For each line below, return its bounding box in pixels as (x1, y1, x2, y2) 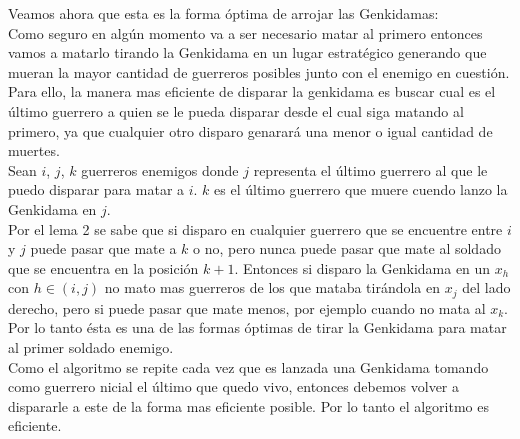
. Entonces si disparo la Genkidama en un (234, 257, 491, 278)
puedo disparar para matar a (8, 179, 185, 200)
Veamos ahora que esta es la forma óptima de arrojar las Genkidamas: (8, 3, 439, 23)
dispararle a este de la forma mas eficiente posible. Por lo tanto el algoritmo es (8, 395, 489, 416)
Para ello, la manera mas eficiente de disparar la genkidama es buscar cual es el (8, 81, 496, 102)
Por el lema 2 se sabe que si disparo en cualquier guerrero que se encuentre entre (8, 218, 503, 239)
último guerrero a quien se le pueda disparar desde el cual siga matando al (8, 100, 464, 121)
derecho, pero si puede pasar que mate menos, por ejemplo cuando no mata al (8, 297, 486, 318)
